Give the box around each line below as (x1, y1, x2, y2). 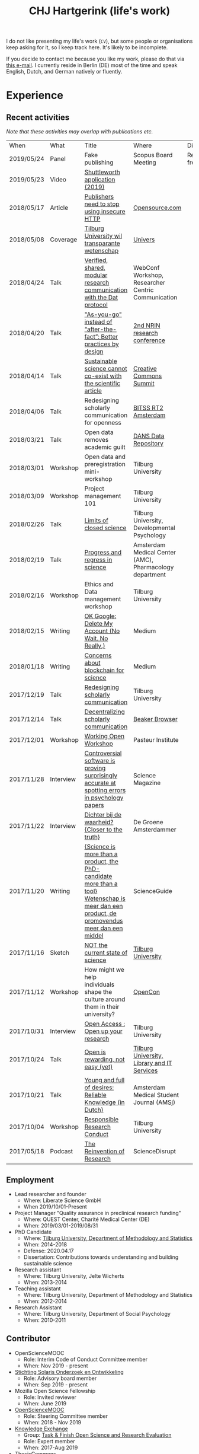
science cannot (84, 365, 127, 373)
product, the (84, 857, 118, 866)
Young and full (84, 1076, 125, 1085)
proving (84, 764, 106, 772)
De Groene (133, 818, 164, 827)
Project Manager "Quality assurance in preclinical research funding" (14, 1210, 182, 1216)
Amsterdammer (133, 825, 176, 834)
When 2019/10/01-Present (23, 1203, 87, 1210)
